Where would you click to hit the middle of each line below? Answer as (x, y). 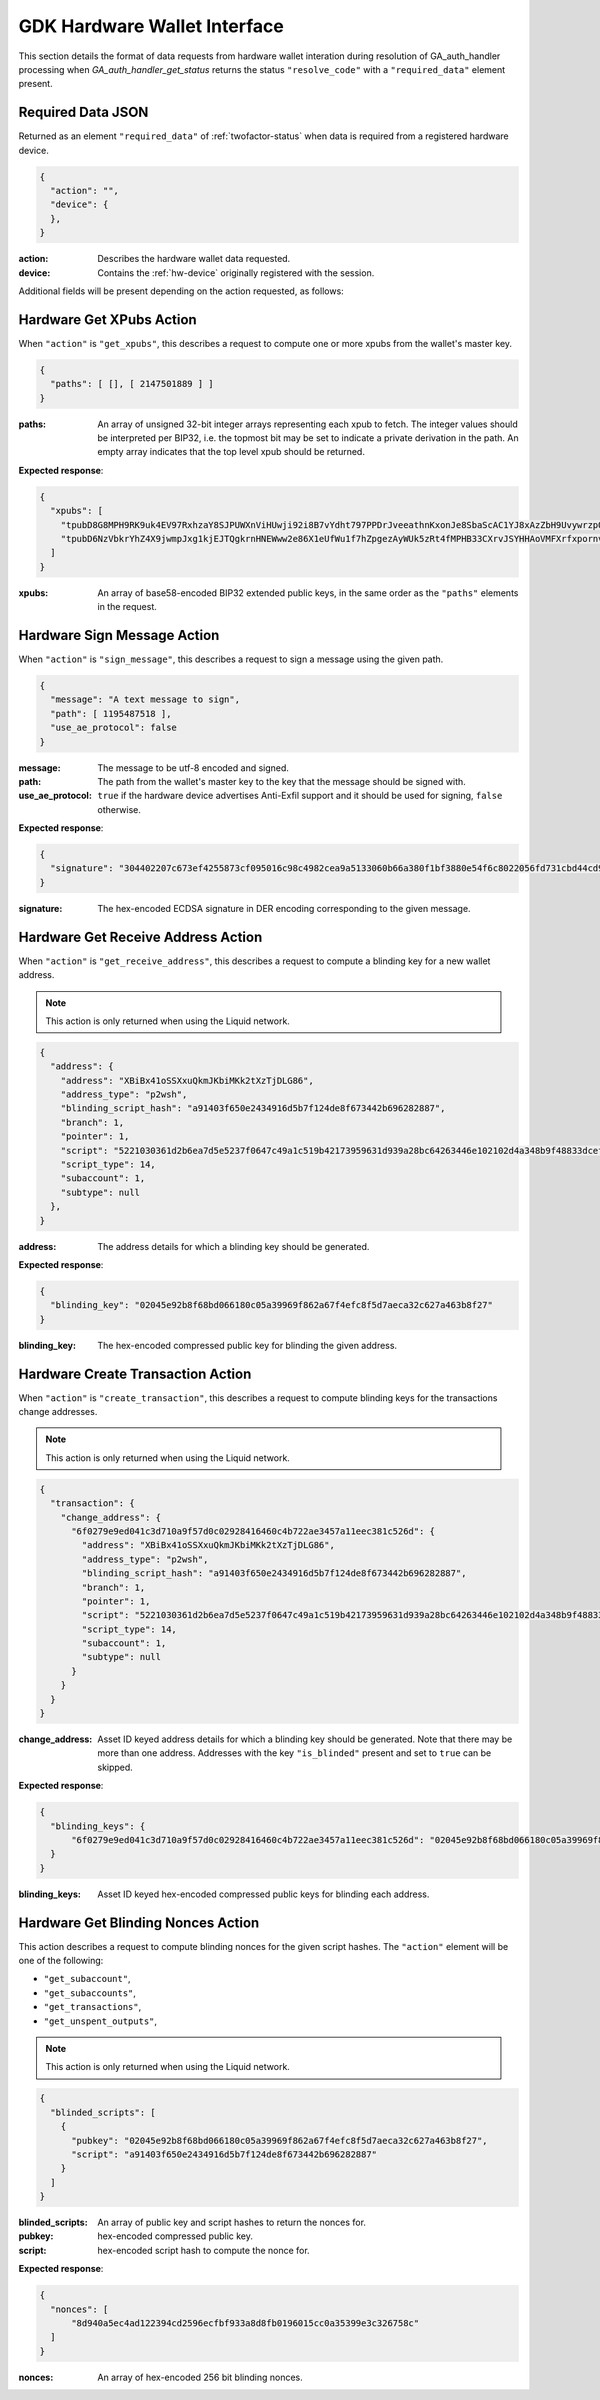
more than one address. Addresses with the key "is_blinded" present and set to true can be (294, 1753)
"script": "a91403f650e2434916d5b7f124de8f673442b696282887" (224, 2154)
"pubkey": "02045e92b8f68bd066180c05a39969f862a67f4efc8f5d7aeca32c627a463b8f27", (280, 2140)
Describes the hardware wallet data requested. (194, 259)
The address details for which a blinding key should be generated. (233, 1246)
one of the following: (61, 1960)
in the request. (127, 607)
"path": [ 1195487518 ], (111, 713)
